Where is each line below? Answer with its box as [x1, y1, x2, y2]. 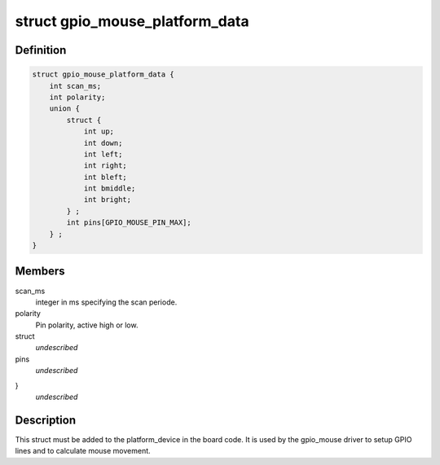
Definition [15, 43, 67, 57]
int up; [83, 127, 114, 136]
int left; [83, 149, 123, 159]
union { [49, 104, 81, 113]
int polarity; [49, 92, 106, 102]
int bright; [83, 195, 132, 204]
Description [15, 413, 77, 427]
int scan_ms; [49, 81, 102, 90]
